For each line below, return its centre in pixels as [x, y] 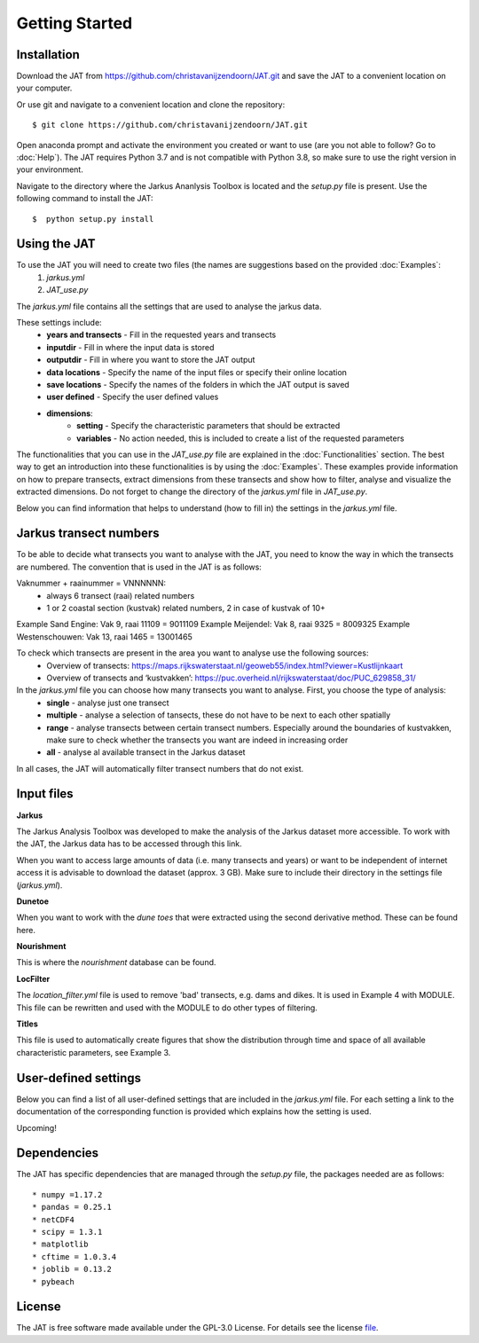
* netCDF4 [53, 1219]
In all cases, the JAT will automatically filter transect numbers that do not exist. [160, 768]
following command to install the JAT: [85, 199]
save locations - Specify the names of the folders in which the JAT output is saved [198, 385]
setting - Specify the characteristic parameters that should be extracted [208, 426]
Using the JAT [56, 244]
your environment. [50, 169]
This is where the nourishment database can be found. [116, 962]
